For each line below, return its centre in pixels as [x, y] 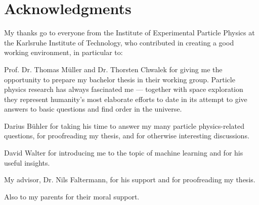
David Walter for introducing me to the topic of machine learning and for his [124, 153]
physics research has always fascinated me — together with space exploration [124, 89]
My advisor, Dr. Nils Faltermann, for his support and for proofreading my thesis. [130, 180]
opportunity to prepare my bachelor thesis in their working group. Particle [120, 79]
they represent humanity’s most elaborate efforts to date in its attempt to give [126, 99]
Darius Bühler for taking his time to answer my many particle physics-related [124, 125]
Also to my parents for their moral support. [72, 196]
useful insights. [27, 162]
